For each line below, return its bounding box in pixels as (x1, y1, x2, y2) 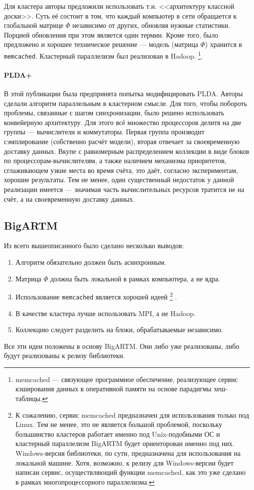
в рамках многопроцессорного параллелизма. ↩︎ (15, 476, 155, 487)
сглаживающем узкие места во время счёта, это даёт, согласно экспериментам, (4, 165, 238, 175)
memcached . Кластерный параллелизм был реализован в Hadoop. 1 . (4, 49, 203, 61)
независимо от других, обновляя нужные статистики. (72, 20, 230, 30)
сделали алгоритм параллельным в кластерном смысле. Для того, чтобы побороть (4, 98, 247, 108)
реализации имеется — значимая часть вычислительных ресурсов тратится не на (4, 184, 245, 194)
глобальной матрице (4, 20, 63, 30)
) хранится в (205, 39, 242, 49)
